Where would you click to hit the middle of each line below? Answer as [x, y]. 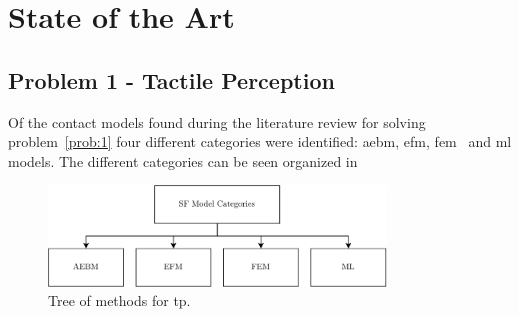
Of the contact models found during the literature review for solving [217, 121]
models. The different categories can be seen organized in [183, 160]
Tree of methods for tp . [119, 300]
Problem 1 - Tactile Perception [171, 79]
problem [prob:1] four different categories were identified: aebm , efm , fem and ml [260, 141]
